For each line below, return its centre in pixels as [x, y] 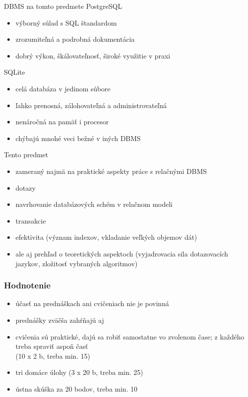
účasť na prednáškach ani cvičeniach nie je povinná [92, 303]
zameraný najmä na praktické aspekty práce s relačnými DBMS [111, 171]
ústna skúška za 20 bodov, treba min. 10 [76, 388]
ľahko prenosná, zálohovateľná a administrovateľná [91, 105]
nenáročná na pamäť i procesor [62, 122]
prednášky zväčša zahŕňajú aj [60, 320]
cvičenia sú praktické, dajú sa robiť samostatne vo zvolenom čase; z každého [130, 336]
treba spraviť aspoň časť [52, 346]
